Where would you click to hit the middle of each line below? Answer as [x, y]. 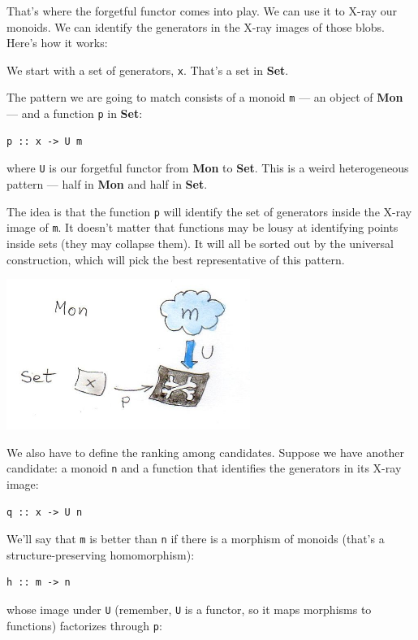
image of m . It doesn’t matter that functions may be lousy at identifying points [203, 227]
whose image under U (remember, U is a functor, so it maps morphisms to [189, 609]
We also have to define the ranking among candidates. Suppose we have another [205, 452]
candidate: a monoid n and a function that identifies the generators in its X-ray [204, 468]
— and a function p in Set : [75, 113]
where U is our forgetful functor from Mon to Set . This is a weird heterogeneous [208, 168]
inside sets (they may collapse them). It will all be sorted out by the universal [200, 243]
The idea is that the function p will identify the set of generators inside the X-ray [209, 211]
